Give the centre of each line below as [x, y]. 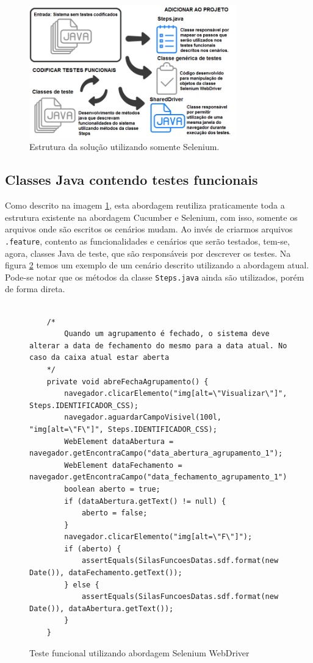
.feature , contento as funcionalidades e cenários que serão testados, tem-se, [147, 241]
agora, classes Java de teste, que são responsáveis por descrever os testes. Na [148, 253]
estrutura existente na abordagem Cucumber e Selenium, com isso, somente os [151, 217]
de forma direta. [35, 289]
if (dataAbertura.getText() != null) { [145, 501]
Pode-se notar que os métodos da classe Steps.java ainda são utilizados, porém [155, 277]
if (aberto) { [93, 549]
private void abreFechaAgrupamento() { [128, 382]
